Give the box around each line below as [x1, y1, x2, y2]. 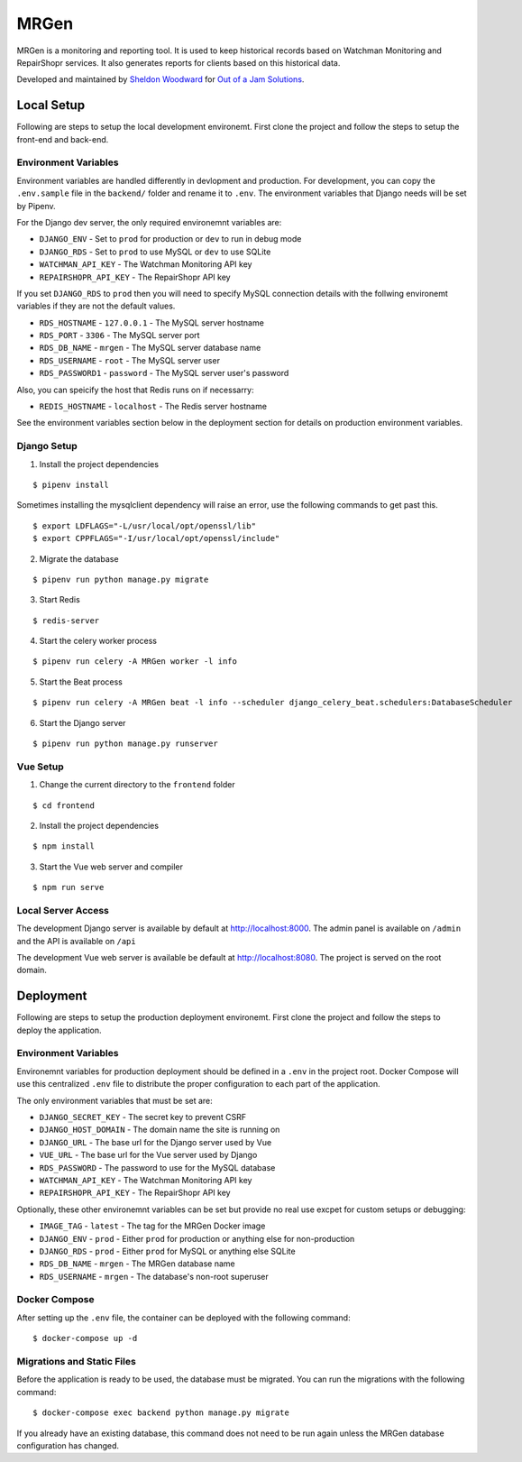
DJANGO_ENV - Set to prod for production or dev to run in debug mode [39, 234, 302, 244]
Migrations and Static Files [16, 1356, 137, 1368]
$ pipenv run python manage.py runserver [32, 739, 218, 749]
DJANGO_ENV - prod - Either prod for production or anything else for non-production [39, 1233, 355, 1244]
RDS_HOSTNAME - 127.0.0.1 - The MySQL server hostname [39, 317, 265, 328]
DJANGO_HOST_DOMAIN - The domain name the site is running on [39, 1124, 280, 1136]
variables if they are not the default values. [16, 300, 176, 311]
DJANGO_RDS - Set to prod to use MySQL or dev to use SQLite [39, 246, 271, 257]
